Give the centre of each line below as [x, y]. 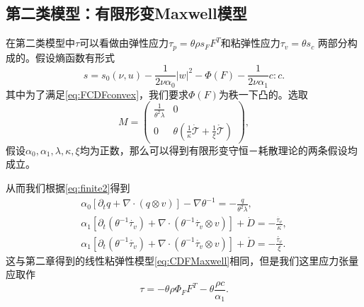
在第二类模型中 [40, 43]
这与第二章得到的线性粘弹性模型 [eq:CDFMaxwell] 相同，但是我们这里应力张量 [182, 260]
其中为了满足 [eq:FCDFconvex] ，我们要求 [97, 94]
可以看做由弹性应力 [124, 43]
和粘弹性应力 [250, 43]
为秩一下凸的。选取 [263, 94]
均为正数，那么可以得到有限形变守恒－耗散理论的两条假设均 [218, 150]
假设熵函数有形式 [75, 57]
